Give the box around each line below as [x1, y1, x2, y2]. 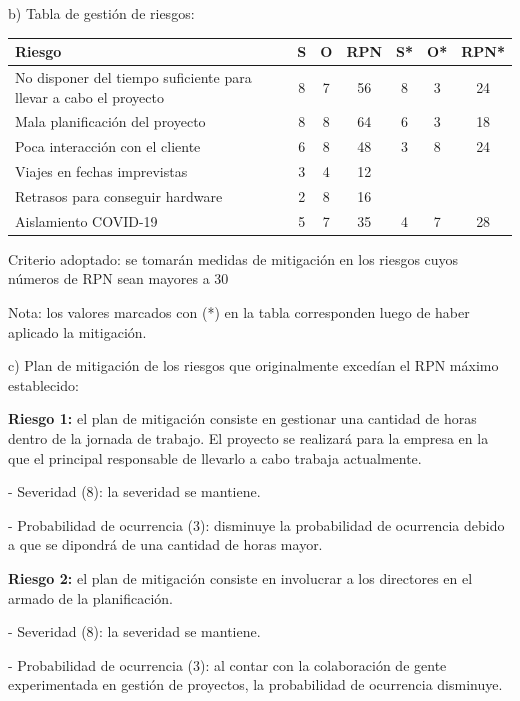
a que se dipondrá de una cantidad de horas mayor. [8, 534, 323, 555]
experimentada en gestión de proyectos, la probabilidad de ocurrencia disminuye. [8, 674, 503, 695]
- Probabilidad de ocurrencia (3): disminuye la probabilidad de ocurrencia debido [8, 514, 505, 535]
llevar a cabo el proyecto [15, 86, 165, 107]
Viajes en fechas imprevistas [15, 161, 188, 182]
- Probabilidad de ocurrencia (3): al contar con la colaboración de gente [8, 654, 447, 675]
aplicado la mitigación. [8, 321, 147, 342]
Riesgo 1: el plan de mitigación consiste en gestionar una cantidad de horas [8, 408, 477, 429]
